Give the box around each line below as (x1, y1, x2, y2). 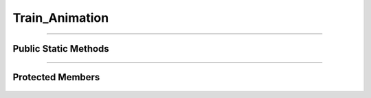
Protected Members (12, 71, 100, 83)
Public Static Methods (12, 43, 109, 54)
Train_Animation (12, 10, 109, 25)
